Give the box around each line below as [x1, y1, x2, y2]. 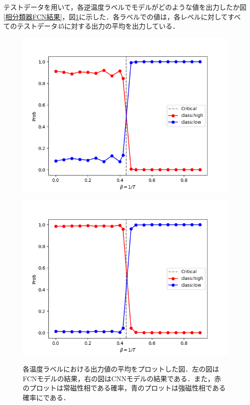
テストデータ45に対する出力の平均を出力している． [16, 21, 179, 31]
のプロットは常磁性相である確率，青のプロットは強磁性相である [23, 383, 226, 393]
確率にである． [23, 392, 70, 402]
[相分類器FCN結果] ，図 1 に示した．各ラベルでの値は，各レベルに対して [3, 11, 228, 21]
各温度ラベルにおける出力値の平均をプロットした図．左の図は [23, 363, 219, 373]
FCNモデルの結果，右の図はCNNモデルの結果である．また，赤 [23, 373, 221, 383]
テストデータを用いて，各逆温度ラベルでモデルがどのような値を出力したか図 [3, 2, 247, 12]
